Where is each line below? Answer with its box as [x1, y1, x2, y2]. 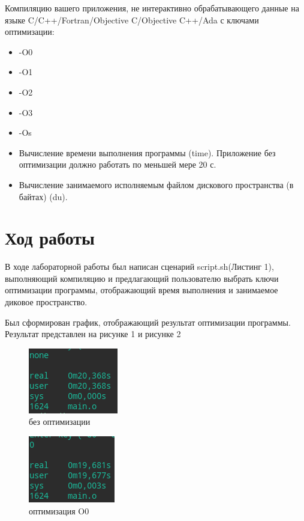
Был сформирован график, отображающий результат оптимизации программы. [5, 315, 291, 328]
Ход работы [5, 225, 95, 250]
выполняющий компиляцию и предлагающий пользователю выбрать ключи [5, 272, 279, 284]
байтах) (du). [19, 190, 68, 203]
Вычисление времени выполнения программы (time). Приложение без [19, 146, 276, 159]
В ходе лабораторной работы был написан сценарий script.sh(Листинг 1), [5, 260, 274, 273]
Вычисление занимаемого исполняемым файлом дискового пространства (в [19, 178, 294, 190]
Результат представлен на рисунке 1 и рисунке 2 [5, 328, 181, 340]
